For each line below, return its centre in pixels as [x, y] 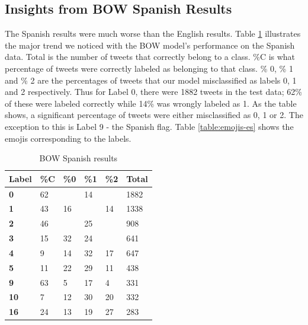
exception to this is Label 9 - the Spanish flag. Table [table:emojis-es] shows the [149, 126]
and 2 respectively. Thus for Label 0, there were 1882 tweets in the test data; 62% [153, 92]
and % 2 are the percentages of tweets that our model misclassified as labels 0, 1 [151, 80]
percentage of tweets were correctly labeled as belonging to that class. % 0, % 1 [149, 68]
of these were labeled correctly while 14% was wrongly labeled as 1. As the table [151, 103]
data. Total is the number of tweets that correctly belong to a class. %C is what [150, 57]
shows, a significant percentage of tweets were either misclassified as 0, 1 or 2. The [154, 115]
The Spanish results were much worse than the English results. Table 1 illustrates [153, 34]
